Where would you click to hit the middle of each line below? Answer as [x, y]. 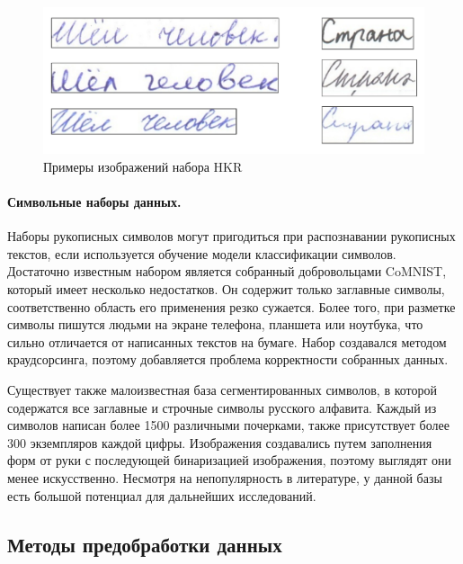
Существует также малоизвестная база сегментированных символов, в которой [223, 390]
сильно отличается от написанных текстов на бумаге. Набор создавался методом [227, 341]
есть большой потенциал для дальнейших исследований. [162, 495]
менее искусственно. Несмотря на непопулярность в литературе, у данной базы [225, 478]
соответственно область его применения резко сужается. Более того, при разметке [231, 306]
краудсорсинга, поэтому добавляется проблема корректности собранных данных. [228, 359]
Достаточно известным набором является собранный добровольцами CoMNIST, [227, 271]
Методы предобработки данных [145, 544]
